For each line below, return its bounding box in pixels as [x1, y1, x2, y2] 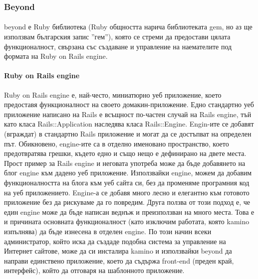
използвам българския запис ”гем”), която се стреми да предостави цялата [4, 31, 231, 42]
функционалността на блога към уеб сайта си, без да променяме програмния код [4, 177, 250, 187]
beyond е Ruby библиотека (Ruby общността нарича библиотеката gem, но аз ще [4, 21, 253, 32]
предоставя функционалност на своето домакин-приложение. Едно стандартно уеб [4, 99, 254, 110]
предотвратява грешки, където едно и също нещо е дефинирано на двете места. [4, 148, 247, 158]
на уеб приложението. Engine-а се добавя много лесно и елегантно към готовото [4, 187, 250, 197]
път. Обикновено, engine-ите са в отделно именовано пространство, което [4, 138, 229, 148]
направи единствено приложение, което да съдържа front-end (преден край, [4, 255, 234, 266]
